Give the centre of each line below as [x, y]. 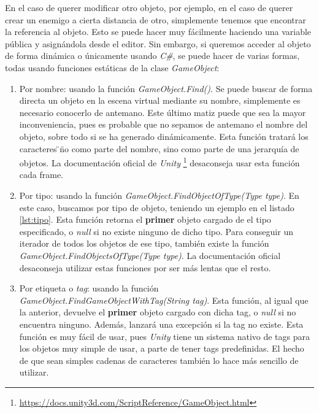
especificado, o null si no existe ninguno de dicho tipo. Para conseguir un [156, 231]
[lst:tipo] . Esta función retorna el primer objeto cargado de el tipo [145, 219]
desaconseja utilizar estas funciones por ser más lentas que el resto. [145, 267]
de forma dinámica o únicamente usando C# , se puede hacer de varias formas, [152, 56]
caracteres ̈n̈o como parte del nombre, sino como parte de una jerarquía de [159, 148]
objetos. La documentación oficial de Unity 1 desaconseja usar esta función [159, 162]
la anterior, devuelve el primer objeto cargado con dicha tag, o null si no [158, 312]
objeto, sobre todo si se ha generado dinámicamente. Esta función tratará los [164, 136]
